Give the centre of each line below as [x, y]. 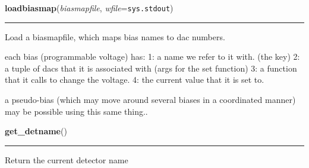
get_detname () [36, 131]
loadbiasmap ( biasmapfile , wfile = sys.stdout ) [89, 8]
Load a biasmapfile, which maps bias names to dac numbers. [115, 36]
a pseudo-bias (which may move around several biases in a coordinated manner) [150, 100]
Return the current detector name [67, 159]
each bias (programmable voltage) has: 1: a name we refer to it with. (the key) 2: [152, 56]
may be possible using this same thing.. [76, 111]
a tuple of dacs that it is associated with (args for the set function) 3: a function [151, 68]
